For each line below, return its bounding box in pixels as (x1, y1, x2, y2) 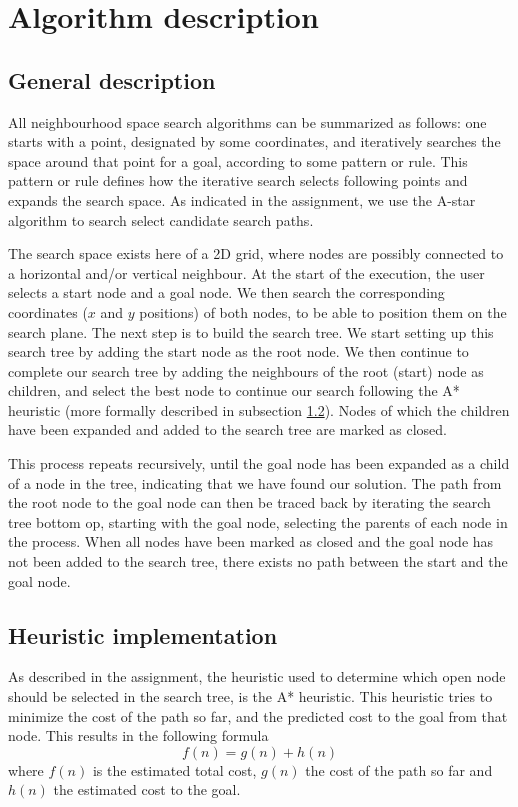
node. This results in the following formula (8, 725, 269, 746)
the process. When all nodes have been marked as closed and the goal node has (8, 531, 494, 552)
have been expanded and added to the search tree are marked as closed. (8, 419, 448, 440)
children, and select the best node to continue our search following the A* (8, 380, 460, 401)
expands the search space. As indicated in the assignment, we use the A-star (8, 189, 476, 210)
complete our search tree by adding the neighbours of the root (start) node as (8, 360, 484, 381)
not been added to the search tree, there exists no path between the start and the (8, 551, 508, 572)
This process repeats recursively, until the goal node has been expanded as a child (8, 453, 510, 474)
